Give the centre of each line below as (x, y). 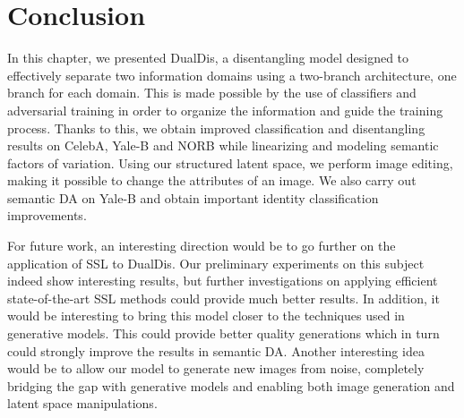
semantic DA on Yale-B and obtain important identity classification (193, 197)
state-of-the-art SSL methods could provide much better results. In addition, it (223, 298)
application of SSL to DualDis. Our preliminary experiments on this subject (216, 263)
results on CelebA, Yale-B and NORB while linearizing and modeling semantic (223, 145)
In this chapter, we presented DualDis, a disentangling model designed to (208, 58)
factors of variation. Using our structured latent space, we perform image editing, (230, 162)
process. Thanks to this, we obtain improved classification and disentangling (216, 128)
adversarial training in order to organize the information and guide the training (225, 110)
